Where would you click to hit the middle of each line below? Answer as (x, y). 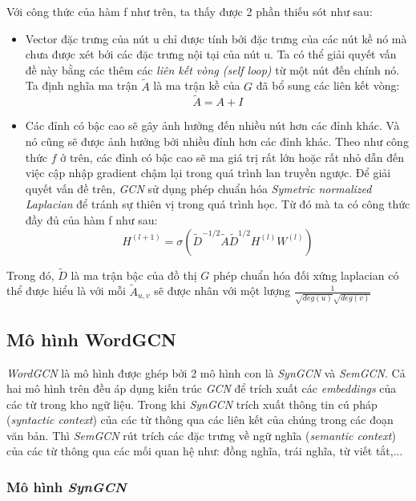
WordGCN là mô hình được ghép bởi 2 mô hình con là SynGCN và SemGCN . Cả (206, 372)
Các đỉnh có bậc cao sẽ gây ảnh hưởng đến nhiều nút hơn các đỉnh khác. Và (212, 125)
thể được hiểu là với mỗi (66, 291)
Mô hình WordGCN (91, 339)
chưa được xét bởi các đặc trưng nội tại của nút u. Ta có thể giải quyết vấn (211, 54)
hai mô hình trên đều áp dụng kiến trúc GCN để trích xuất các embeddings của (202, 388)
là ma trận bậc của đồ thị (134, 275)
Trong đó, (30, 275)
